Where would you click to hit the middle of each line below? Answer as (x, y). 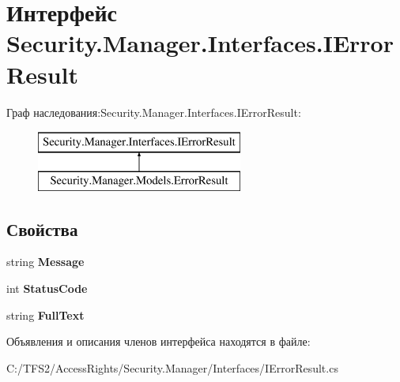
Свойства (42, 228)
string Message (45, 262)
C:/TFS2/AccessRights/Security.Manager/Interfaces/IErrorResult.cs (172, 367)
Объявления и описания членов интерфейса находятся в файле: (158, 341)
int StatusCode (47, 288)
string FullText (45, 315)
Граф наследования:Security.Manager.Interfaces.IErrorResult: (154, 112)
